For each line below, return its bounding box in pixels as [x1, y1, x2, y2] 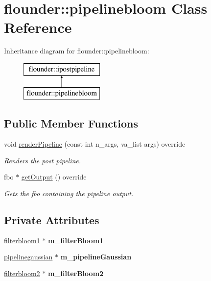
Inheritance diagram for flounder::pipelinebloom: [4, 46, 149, 56]
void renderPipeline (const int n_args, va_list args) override [4, 139, 186, 149]
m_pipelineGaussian [60, 252, 132, 262]
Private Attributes [4, 212, 99, 228]
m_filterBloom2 [47, 268, 104, 279]
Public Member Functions [4, 116, 138, 131]
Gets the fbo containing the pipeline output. [4, 188, 134, 199]
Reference [4, 17, 72, 37]
